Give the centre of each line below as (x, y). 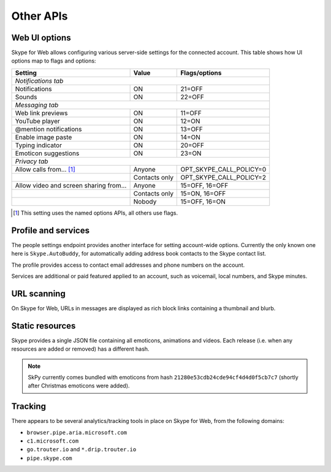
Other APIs (40, 16)
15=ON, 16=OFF (203, 193)
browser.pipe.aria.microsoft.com (77, 432)
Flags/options (201, 72)
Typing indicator (39, 145)
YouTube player (38, 121)
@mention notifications (48, 129)
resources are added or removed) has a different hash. (80, 349)
